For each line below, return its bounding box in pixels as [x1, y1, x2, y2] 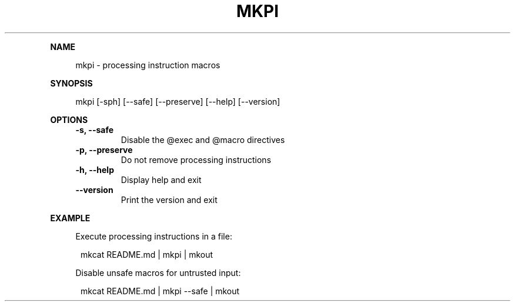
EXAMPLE [50, 212, 91, 223]
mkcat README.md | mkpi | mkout [81, 249, 213, 260]
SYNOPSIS [50, 78, 93, 88]
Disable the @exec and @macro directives [121, 134, 285, 145]
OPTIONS [50, 114, 88, 125]
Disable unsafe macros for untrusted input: [75, 267, 241, 278]
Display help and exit [121, 174, 202, 185]
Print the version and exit [121, 194, 218, 205]
